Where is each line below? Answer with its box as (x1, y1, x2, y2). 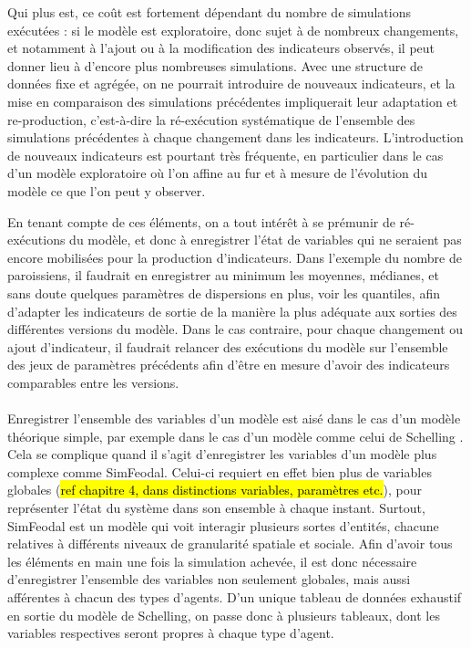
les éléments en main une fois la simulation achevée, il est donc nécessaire (7, 551, 417, 570)
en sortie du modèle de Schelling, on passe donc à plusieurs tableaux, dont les (7, 605, 440, 624)
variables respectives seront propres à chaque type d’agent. (7, 623, 334, 643)
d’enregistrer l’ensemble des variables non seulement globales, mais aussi (7, 570, 411, 589)
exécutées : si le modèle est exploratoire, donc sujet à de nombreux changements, (7, 20, 459, 39)
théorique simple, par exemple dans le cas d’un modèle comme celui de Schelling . (7, 426, 464, 445)
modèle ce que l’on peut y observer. (7, 181, 206, 200)
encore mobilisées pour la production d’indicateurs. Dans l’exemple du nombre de (7, 247, 462, 267)
